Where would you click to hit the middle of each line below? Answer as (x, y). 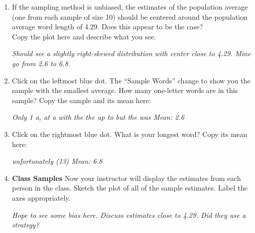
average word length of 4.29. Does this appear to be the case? (107, 27)
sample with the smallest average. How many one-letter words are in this (125, 90)
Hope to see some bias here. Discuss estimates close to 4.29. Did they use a (129, 215)
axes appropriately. (41, 197)
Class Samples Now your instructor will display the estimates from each (126, 178)
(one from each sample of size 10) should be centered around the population (130, 16)
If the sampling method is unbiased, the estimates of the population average (130, 7)
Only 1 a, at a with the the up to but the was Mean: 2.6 (98, 117)
